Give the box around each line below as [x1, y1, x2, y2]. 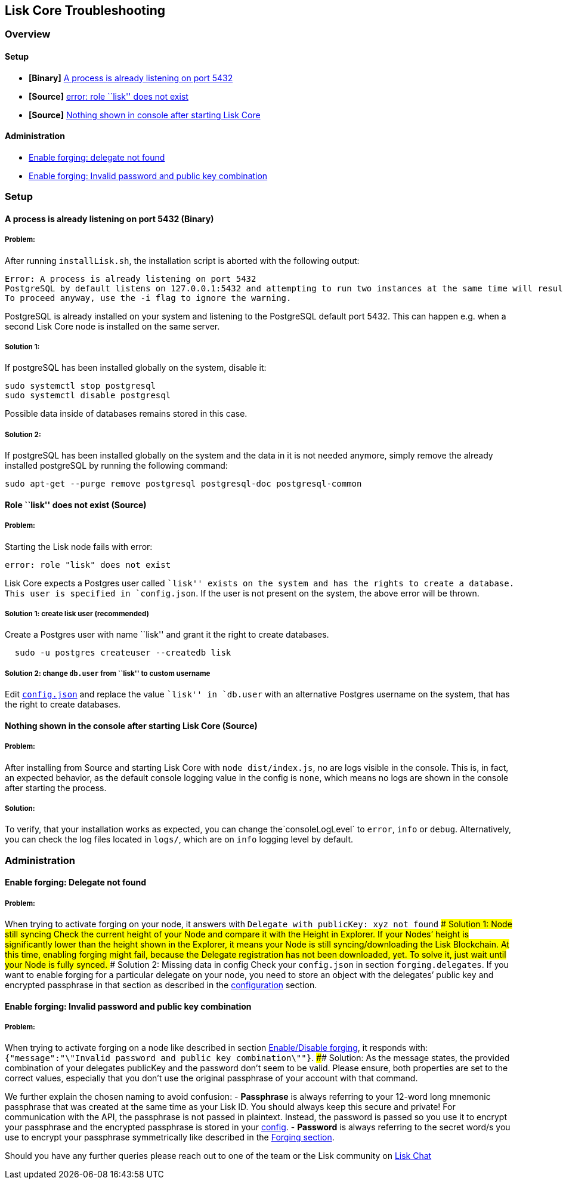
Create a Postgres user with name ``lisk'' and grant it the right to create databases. [5, 629, 329, 640]
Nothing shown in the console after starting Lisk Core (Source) [5, 720, 258, 731]
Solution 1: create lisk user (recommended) [5, 609, 149, 618]
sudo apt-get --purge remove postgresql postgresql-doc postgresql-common [5, 479, 362, 489]
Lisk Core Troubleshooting [5, 3, 165, 18]
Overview [5, 28, 51, 41]
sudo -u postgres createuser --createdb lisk [14, 648, 231, 658]
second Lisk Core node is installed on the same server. [5, 321, 220, 331]
